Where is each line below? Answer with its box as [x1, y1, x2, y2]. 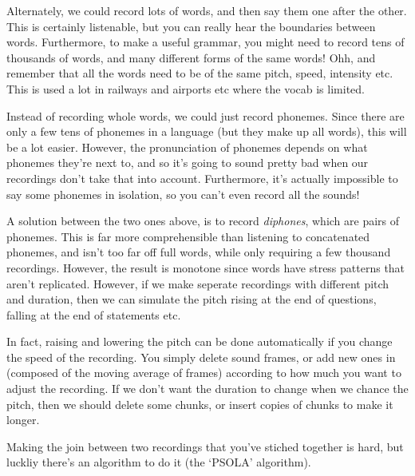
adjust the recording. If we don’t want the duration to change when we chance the [6, 380, 409, 397]
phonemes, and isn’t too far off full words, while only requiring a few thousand [6, 244, 391, 260]
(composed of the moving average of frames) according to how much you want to [6, 364, 401, 381]
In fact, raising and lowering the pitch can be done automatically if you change [6, 333, 393, 350]
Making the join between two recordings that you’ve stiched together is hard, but [6, 438, 404, 454]
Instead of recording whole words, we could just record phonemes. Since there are [6, 107, 405, 124]
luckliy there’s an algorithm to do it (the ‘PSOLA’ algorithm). [6, 454, 311, 470]
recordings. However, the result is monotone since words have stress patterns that [6, 259, 405, 276]
